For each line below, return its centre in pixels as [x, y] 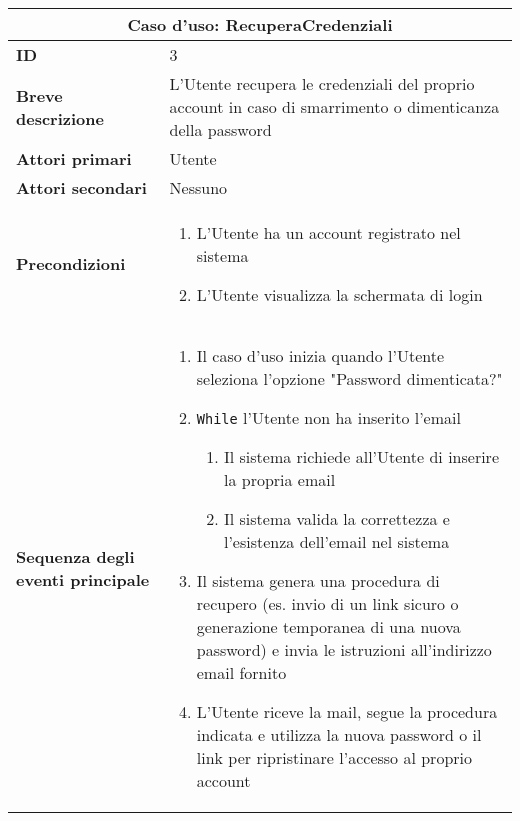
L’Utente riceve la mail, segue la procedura [347, 711]
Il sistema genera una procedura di [318, 580]
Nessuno [198, 187]
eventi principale [83, 579]
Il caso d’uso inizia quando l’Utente [320, 355]
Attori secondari [81, 187]
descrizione [60, 118]
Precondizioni [71, 263]
